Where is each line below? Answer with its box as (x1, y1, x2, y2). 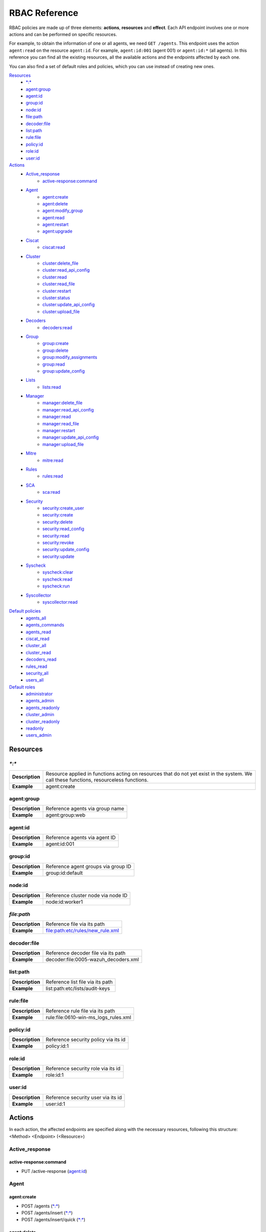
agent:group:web (45, 812, 86, 819)
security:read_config (42, 526, 85, 532)
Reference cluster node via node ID (45, 892, 128, 899)
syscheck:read (42, 576, 72, 582)
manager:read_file (42, 420, 79, 426)
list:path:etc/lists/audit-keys (45, 985, 110, 992)
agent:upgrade (42, 228, 72, 234)
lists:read (42, 384, 61, 390)
